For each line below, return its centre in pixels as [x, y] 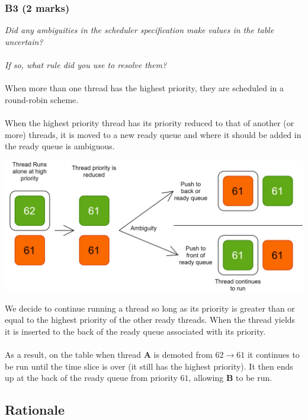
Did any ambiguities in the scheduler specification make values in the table [139, 30]
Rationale [35, 410]
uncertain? [24, 41]
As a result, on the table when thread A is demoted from [109, 355]
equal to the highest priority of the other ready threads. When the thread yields [150, 320]
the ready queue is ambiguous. [60, 146]
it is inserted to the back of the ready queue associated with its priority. [135, 331]
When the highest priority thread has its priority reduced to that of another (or [150, 122]
